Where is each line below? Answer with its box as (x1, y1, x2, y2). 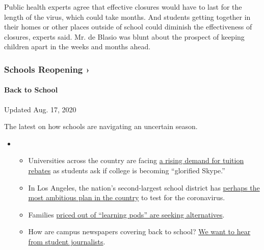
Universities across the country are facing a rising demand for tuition (28, 155, 244, 166)
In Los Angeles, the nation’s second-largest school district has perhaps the (28, 182, 260, 193)
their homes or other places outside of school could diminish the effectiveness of (4, 21, 252, 32)
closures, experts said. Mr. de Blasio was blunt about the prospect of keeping (4, 31, 245, 42)
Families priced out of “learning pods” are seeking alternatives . (28, 209, 225, 220)
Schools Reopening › (4, 63, 90, 75)
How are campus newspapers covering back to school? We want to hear (28, 226, 251, 237)
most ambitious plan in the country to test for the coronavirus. (28, 192, 225, 203)
